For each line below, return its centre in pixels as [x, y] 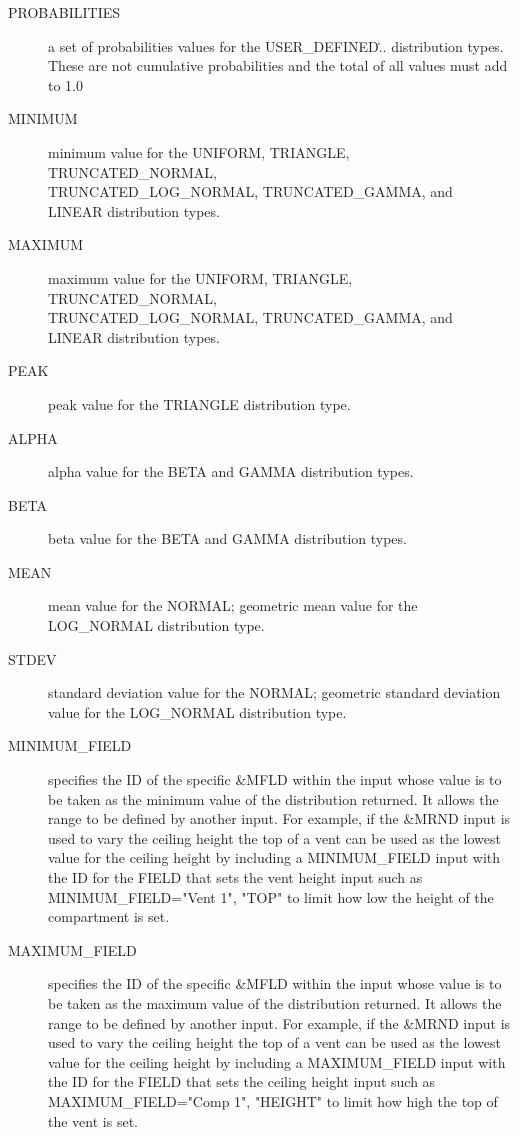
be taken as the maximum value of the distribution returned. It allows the [275, 1002]
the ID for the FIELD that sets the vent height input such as [235, 877]
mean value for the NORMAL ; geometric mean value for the [233, 605]
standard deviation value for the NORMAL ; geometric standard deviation [274, 692]
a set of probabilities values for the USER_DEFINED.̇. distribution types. [276, 45]
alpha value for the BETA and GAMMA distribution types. [231, 471]
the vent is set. [93, 1120]
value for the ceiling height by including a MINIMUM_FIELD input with [274, 857]
